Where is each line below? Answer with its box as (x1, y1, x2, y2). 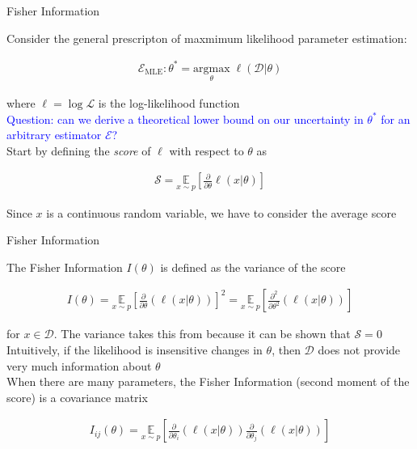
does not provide (318, 341, 401, 358)
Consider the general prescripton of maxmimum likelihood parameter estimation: (6, 29, 407, 46)
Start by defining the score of (6, 142, 151, 159)
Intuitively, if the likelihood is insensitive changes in (6, 341, 263, 358)
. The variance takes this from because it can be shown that (53, 325, 351, 342)
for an (381, 110, 411, 127)
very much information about (6, 357, 152, 374)
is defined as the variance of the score (160, 258, 346, 275)
